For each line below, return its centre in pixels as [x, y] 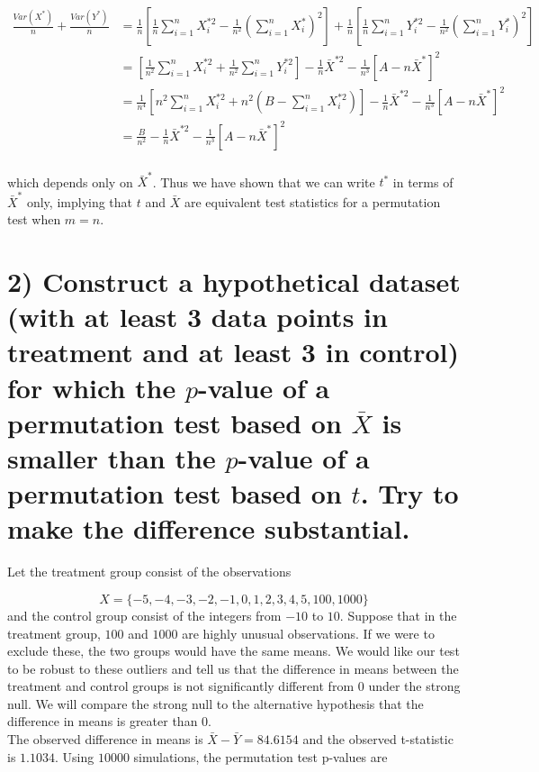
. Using [74, 756]
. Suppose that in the [398, 615]
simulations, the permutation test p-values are [261, 756]
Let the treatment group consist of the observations [149, 572]
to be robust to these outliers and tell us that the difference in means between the [233, 668]
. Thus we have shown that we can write [264, 182]
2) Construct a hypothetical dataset [234, 282]
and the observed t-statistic [378, 739]
